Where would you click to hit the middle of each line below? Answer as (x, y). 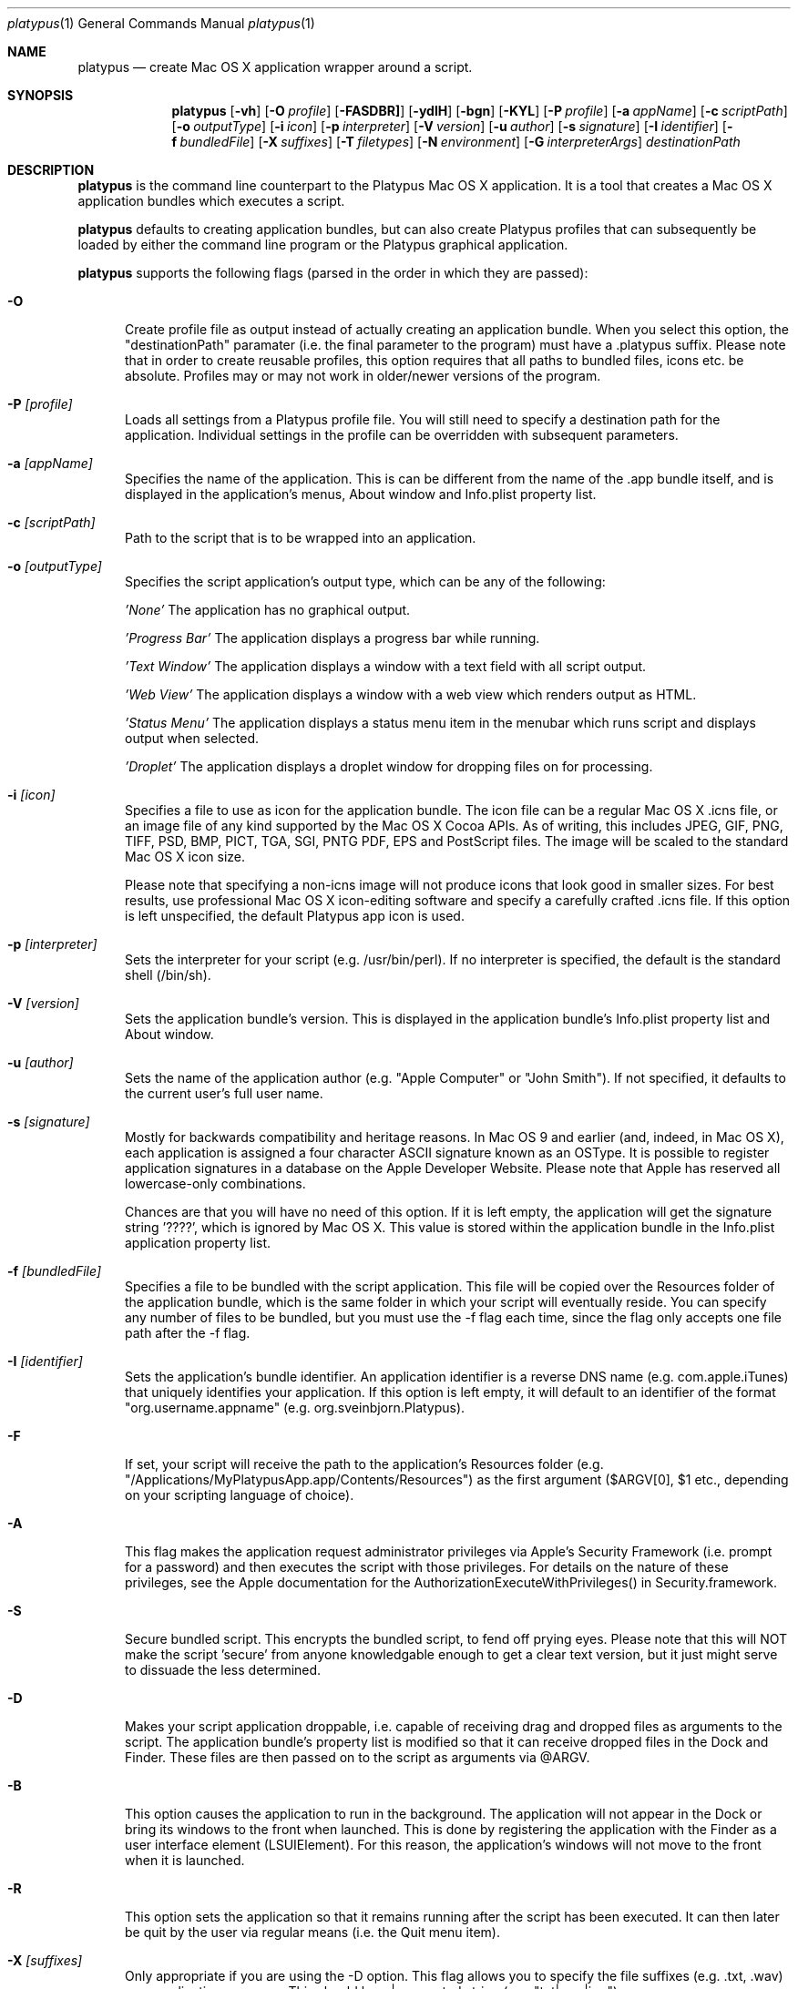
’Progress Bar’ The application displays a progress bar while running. (332, 638)
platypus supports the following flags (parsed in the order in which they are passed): (333, 273)
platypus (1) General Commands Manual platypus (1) (161, 23)
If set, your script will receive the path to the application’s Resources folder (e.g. (364, 1464)
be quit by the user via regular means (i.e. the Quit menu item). (312, 1932)
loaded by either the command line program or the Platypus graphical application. (323, 245)
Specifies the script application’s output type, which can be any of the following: (365, 581)
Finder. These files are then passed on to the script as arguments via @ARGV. (358, 1757)
